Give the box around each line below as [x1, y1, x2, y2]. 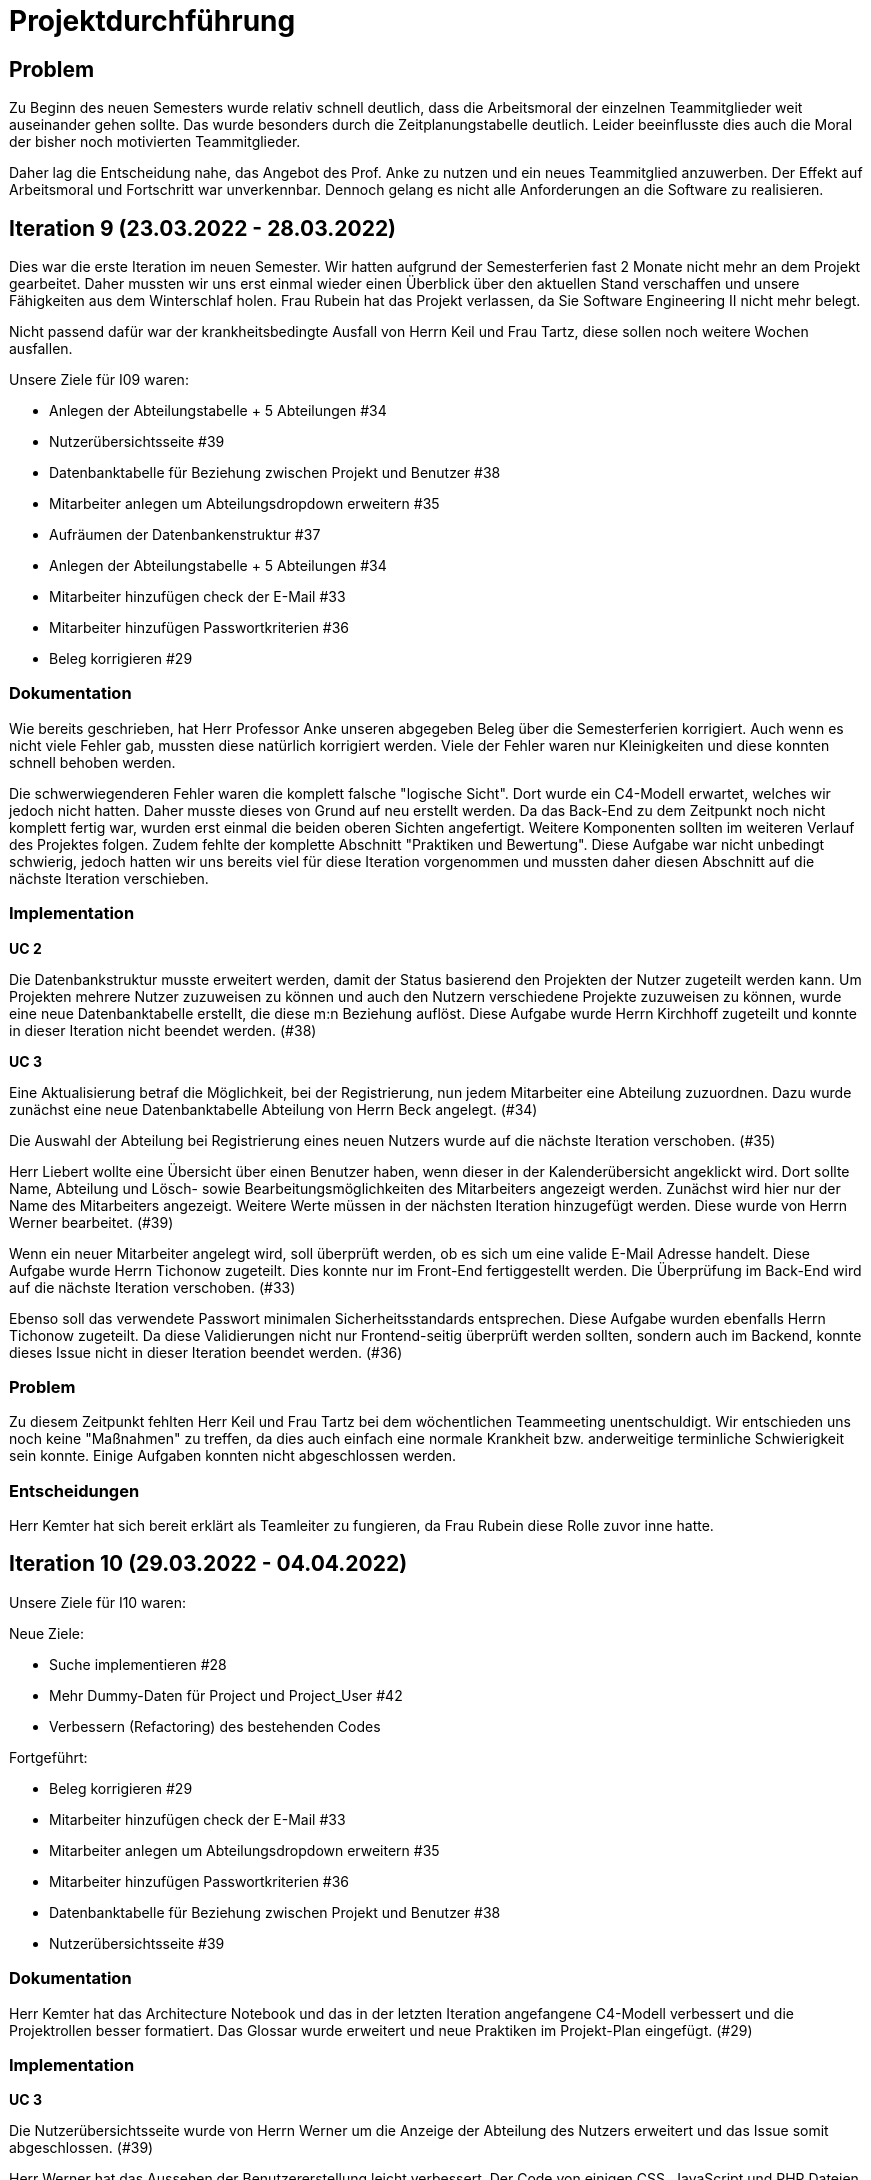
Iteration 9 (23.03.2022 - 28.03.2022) [9, 215, 397, 241]
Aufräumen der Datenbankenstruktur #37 [49, 526, 321, 544]
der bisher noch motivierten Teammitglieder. [9, 133, 301, 151]
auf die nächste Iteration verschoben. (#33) [9, 1278, 296, 1296]
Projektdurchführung [9, 4, 296, 38]
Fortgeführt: [9, 1748, 88, 1766]
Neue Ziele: [9, 1624, 85, 1642]
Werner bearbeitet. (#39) [9, 1213, 174, 1231]
